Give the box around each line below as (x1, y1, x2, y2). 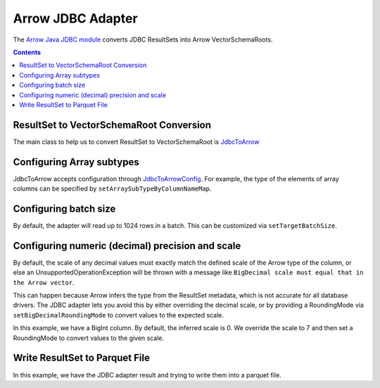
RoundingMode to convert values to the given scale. (13, 334, 165, 342)
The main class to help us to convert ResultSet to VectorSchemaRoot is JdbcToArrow (13, 138, 260, 146)
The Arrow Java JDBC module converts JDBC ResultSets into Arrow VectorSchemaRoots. (13, 35, 273, 44)
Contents (13, 48, 42, 56)
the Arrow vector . (13, 278, 75, 286)
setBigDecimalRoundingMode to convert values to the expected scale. (13, 310, 224, 319)
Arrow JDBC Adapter (13, 11, 138, 26)
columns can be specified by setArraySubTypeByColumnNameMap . (13, 184, 212, 193)
